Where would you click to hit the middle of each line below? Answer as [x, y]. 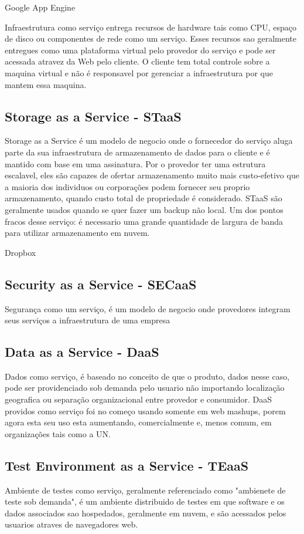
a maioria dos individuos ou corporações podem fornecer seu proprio [127, 186]
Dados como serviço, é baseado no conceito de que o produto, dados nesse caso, [147, 376]
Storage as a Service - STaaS [93, 116]
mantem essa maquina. [46, 84]
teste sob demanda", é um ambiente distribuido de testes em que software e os [145, 501]
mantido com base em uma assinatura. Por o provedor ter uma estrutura [135, 163]
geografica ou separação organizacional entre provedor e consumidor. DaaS [139, 399]
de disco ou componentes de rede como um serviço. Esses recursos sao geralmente [151, 38]
